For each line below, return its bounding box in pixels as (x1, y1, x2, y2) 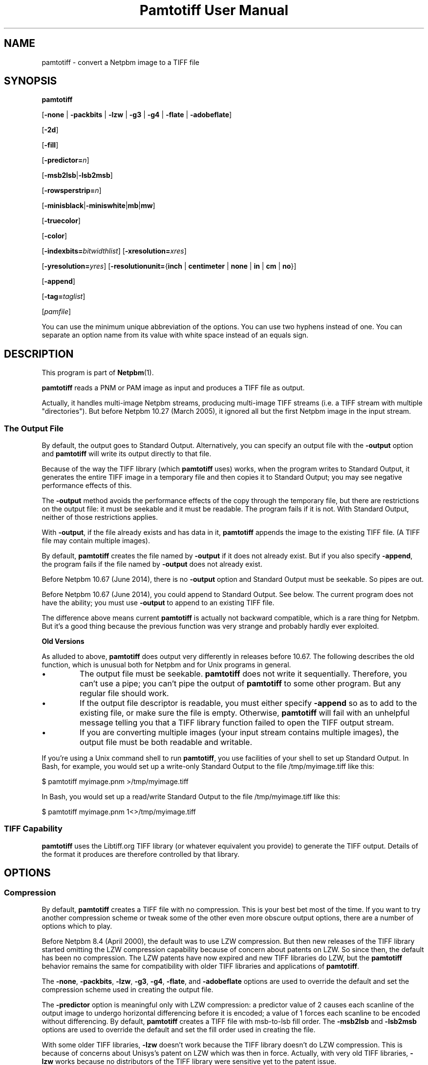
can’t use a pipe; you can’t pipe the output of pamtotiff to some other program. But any (80, 679, 401, 689)
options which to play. (42, 922, 112, 930)
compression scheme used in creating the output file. (42, 985, 214, 994)
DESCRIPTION (4, 347, 74, 360)
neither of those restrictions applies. (42, 513, 158, 522)
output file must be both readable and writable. (80, 737, 253, 747)
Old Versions (42, 637, 85, 646)
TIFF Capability (4, 824, 63, 834)
